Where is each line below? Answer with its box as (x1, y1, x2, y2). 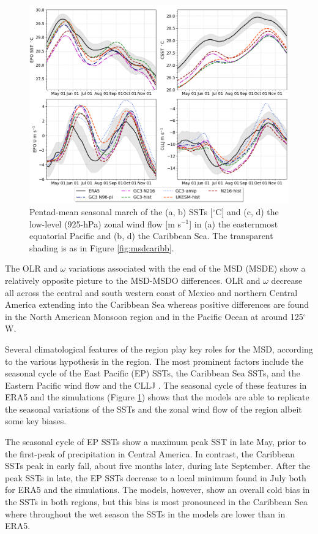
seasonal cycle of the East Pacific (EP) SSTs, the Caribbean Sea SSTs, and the (5, 367, 300, 380)
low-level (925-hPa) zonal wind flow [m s (29, 217, 181, 230)
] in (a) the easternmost (189, 217, 278, 230)
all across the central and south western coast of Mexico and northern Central (5, 286, 298, 299)
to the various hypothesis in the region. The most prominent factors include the (5, 354, 304, 367)
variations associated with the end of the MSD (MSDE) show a (68, 262, 306, 275)
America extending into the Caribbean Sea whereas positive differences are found (5, 298, 309, 311)
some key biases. (5, 414, 67, 427)
